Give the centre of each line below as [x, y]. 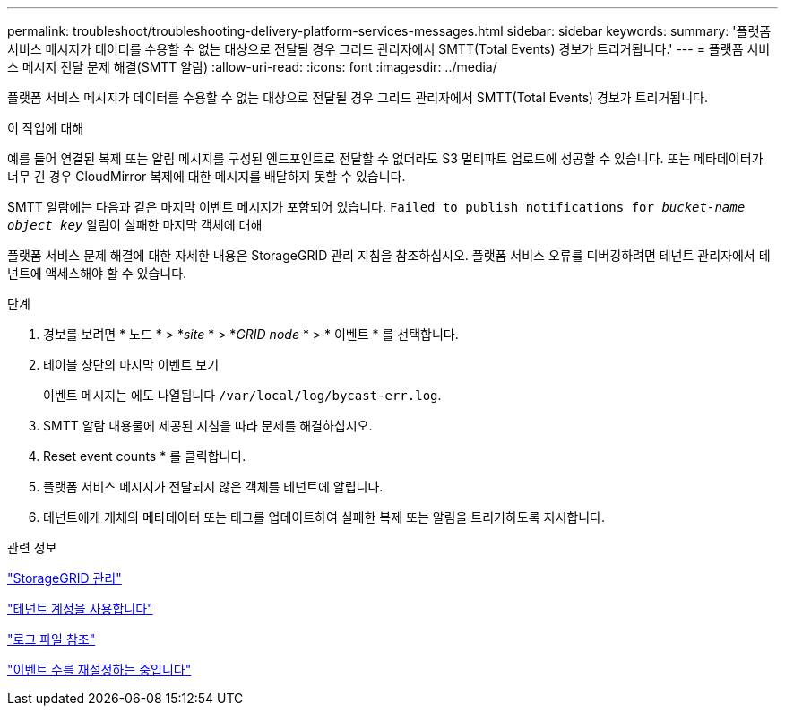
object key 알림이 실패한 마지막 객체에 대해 [135, 225]
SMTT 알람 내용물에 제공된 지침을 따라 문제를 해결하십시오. [208, 426]
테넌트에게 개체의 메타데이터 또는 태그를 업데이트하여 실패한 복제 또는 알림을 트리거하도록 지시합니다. [324, 517]
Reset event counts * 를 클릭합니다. [145, 456]
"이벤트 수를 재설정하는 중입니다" [99, 670]
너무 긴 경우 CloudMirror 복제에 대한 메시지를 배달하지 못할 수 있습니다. [207, 176]
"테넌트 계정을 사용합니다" [80, 609]
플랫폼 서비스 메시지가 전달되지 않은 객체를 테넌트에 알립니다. [213, 487]
